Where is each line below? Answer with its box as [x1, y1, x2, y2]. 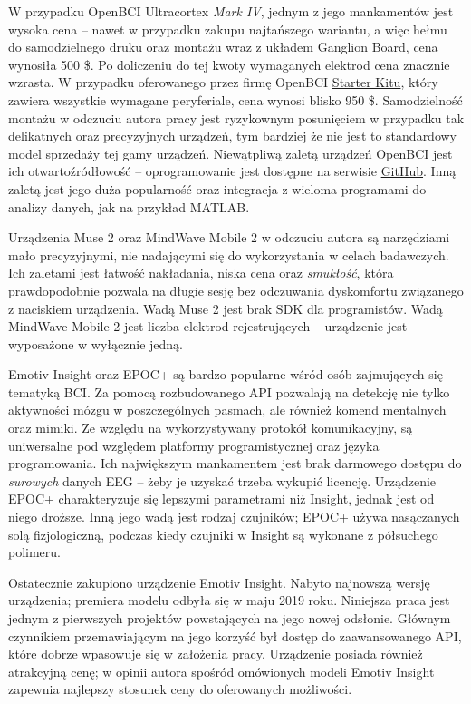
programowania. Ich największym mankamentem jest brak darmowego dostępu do [8, 454, 462, 473]
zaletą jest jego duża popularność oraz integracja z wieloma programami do [8, 179, 427, 198]
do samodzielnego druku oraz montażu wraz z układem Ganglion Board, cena [8, 37, 438, 56]
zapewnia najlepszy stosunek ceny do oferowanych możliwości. [8, 680, 352, 699]
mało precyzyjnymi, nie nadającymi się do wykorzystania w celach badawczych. [8, 245, 449, 264]
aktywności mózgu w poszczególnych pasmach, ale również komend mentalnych [8, 400, 447, 419]
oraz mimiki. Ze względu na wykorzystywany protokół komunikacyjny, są [8, 418, 413, 437]
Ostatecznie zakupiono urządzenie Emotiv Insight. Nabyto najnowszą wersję [8, 572, 430, 592]
